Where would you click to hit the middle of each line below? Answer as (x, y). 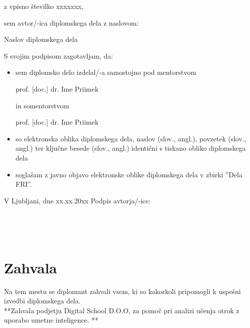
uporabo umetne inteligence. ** (51, 320)
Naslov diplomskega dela (41, 39)
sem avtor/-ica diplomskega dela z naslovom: (71, 22)
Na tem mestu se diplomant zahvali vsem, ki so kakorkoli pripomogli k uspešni (123, 291)
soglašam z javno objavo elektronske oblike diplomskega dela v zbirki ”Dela (129, 174)
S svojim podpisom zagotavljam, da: (59, 55)
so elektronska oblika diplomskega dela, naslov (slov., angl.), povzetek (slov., (131, 138)
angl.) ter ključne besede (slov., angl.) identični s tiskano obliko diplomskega (131, 148)
